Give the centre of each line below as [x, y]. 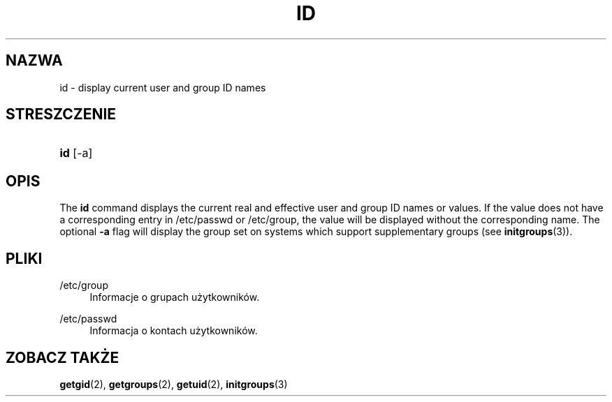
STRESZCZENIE [61, 114]
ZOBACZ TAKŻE [63, 357]
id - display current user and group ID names [163, 87]
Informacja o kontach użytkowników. [174, 331]
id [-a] [76, 153]
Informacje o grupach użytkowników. [175, 297]
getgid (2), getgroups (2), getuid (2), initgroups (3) [174, 384]
